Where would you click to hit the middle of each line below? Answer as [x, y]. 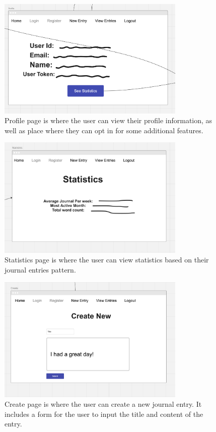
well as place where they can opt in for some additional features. [104, 130]
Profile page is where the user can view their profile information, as [109, 120]
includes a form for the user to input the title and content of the [104, 414]
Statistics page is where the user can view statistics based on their [107, 260]
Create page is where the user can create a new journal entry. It [103, 404]
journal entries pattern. [40, 269]
